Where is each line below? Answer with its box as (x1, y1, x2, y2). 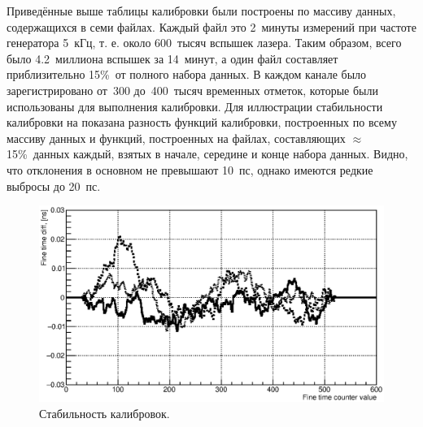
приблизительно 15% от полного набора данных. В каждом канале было (7, 66, 367, 83)
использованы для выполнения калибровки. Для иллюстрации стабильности (7, 97, 383, 114)
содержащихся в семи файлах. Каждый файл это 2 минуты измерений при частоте (7, 18, 416, 35)
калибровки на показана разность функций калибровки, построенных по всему (7, 114, 397, 131)
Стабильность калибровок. (39, 404, 170, 421)
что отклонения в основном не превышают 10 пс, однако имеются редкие (7, 161, 373, 178)
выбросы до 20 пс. (7, 177, 101, 194)
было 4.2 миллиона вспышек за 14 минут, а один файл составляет (7, 50, 338, 67)
